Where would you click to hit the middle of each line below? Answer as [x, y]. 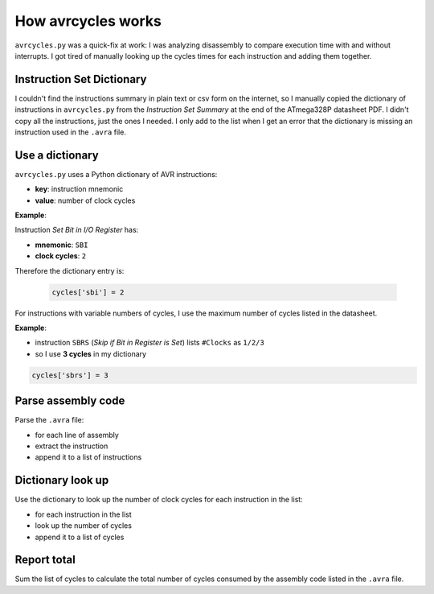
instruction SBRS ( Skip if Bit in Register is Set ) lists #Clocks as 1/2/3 [149, 343]
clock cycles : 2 [61, 256]
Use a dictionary [57, 155]
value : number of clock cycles [85, 200]
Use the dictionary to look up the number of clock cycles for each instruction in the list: [159, 500]
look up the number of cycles [84, 526]
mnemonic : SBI [61, 245]
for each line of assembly [77, 435]
